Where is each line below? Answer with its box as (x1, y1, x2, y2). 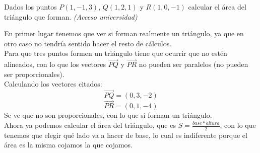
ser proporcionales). (4, 68, 64, 79)
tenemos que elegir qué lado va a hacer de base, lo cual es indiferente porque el (4, 129, 247, 140)
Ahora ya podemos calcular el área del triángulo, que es (4, 120, 176, 130)
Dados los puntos (4, 2, 57, 12)
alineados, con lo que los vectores (4, 59, 106, 69)
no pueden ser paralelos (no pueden (139, 59, 248, 69)
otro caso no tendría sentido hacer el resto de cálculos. (4, 38, 172, 48)
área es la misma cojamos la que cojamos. (4, 139, 133, 150)
